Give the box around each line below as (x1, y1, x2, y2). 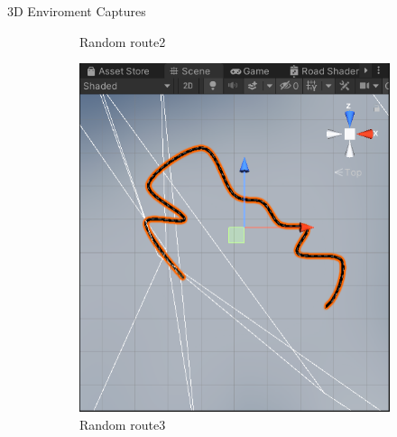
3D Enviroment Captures (7, 2, 146, 20)
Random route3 (79, 414, 166, 433)
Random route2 (79, 32, 166, 51)
